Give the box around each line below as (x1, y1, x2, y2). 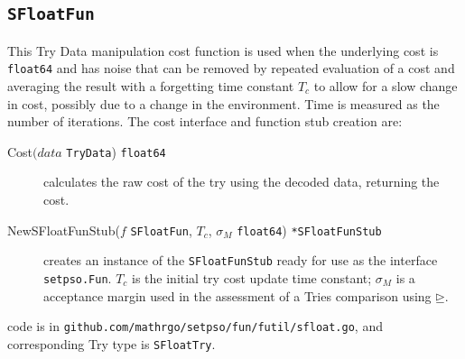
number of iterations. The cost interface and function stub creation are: (7, 112, 403, 131)
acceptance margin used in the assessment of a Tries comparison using (43, 286, 432, 305)
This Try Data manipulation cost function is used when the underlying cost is (7, 41, 439, 60)
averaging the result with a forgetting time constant (7, 77, 294, 96)
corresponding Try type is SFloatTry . (7, 334, 216, 353)
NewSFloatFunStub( (7, 220, 120, 239)
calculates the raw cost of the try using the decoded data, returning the (43, 172, 440, 191)
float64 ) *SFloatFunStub (237, 220, 382, 239)
